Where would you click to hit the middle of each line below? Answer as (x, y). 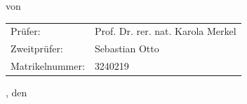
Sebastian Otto (127, 49)
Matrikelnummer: (48, 66)
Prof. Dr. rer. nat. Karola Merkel (165, 31)
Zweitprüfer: (37, 49)
